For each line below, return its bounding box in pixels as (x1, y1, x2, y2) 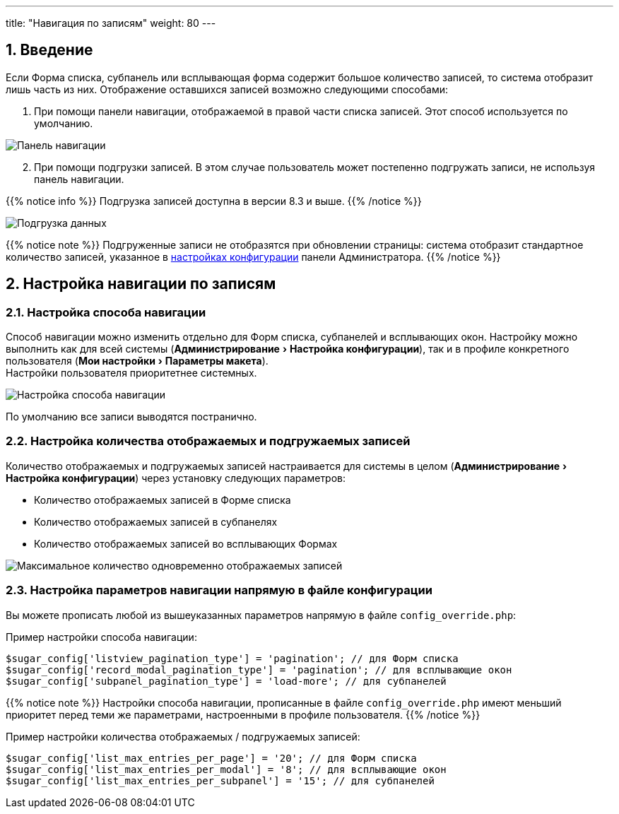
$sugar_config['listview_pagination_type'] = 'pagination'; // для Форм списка (6, 652, 459, 664)
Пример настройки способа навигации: (6, 630, 197, 643)
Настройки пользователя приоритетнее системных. (6, 367, 257, 379)
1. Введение (6, 41, 93, 59)
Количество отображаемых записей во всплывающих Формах (34, 537, 338, 550)
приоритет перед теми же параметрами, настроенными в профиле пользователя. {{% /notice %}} (6, 708, 481, 721)
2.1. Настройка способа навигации (6, 305, 206, 319)
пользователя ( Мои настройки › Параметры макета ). (6, 355, 269, 367)
